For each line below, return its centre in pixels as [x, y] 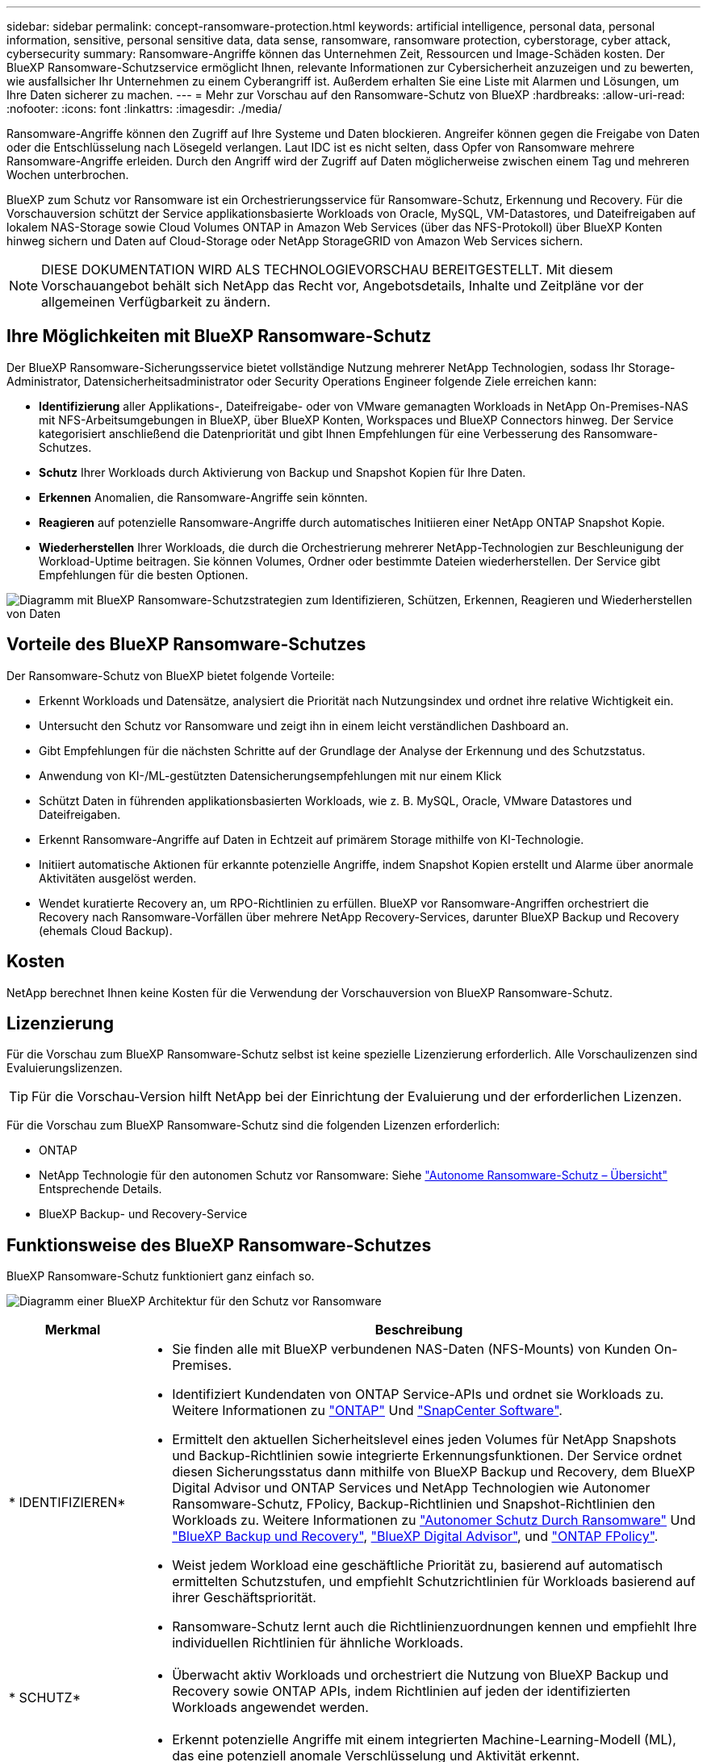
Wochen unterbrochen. [68, 175]
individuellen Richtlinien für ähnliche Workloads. [318, 1643]
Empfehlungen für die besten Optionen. [144, 574]
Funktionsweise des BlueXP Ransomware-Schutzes [219, 1245]
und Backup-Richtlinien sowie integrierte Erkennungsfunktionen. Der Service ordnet [427, 1456]
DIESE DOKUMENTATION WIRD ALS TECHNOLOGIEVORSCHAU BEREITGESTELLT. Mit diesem [327, 269]
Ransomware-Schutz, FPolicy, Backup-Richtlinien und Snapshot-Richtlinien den [414, 1504]
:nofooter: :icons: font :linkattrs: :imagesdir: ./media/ [144, 109]
